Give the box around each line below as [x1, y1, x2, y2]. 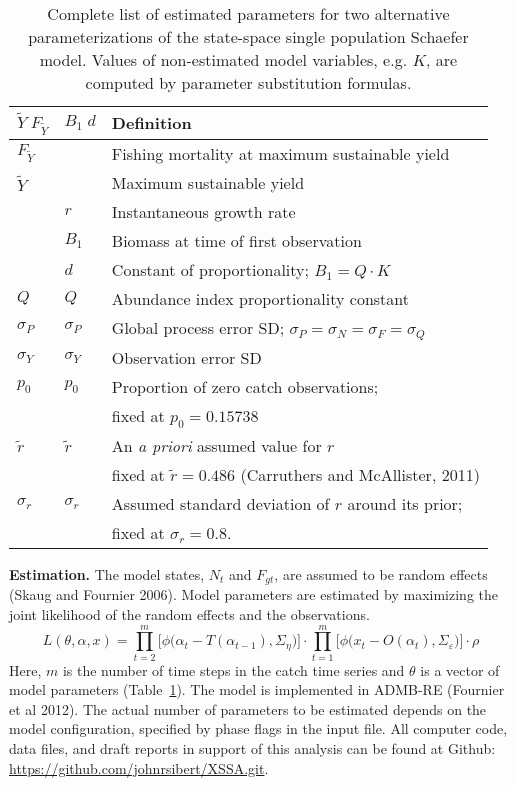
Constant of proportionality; [111, 257, 309, 281]
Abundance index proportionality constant [111, 286, 409, 310]
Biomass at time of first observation [111, 228, 362, 252]
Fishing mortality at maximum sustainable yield [111, 141, 450, 165]
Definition [111, 111, 192, 135]
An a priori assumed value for [111, 433, 322, 457]
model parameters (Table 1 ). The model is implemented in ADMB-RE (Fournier [9, 679, 505, 700]
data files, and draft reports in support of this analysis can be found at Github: [9, 738, 496, 759]
